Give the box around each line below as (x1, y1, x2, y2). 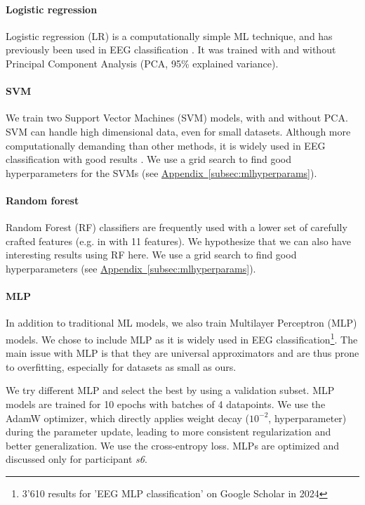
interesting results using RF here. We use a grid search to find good (6, 247, 297, 262)
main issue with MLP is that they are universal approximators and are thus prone (6, 346, 359, 360)
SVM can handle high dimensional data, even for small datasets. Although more (6, 124, 351, 138)
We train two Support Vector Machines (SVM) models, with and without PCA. (6, 110, 348, 125)
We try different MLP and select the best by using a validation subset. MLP (6, 383, 335, 398)
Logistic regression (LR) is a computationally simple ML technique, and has (6, 28, 333, 43)
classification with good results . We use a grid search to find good (6, 152, 291, 166)
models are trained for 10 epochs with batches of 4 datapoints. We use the (6, 396, 326, 411)
